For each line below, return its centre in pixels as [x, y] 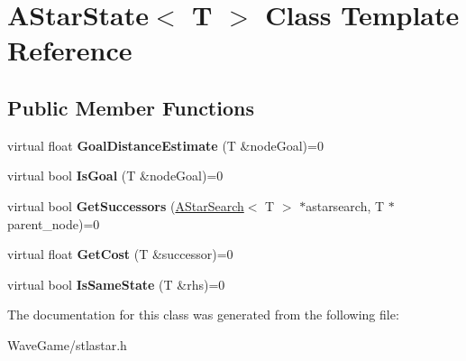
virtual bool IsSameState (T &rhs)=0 [116, 284]
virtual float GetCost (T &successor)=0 [120, 254]
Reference [70, 50]
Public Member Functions [131, 107]
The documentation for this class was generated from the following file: [203, 315]
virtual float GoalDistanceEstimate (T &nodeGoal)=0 [165, 145]
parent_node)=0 [54, 223]
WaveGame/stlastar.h [67, 344]
